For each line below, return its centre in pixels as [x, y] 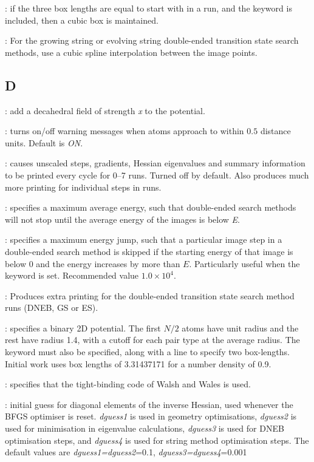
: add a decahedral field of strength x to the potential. [105, 110]
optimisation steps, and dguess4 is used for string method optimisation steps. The [157, 440]
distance [275, 131]
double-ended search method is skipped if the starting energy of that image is [149, 251]
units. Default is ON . [44, 142]
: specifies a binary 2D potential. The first [83, 328]
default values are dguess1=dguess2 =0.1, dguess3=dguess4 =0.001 [126, 452]
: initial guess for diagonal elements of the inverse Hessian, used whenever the [149, 404]
